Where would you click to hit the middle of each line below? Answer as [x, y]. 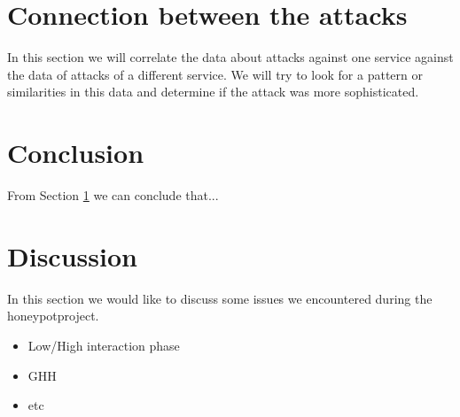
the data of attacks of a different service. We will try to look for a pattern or [215, 74]
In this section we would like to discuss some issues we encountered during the [220, 298]
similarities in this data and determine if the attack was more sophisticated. [213, 92]
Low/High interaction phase [104, 345]
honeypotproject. [53, 316]
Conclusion [76, 153]
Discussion [72, 255]
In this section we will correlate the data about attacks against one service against [230, 57]
